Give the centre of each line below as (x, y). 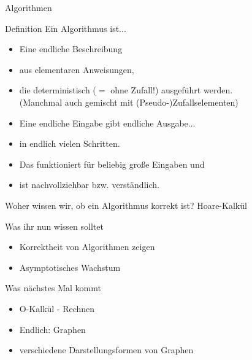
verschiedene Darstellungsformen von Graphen (106, 350)
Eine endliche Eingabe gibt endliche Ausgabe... (107, 123)
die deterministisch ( (58, 90)
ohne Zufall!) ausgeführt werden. (172, 90)
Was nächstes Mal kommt (53, 288)
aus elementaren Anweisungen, (77, 69)
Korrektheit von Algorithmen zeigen (87, 247)
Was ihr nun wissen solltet (54, 226)
